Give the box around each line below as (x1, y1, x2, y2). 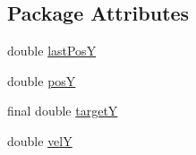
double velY (7, 131, 72, 150)
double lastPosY (7, 41, 97, 60)
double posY (7, 71, 76, 90)
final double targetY (7, 101, 118, 120)
